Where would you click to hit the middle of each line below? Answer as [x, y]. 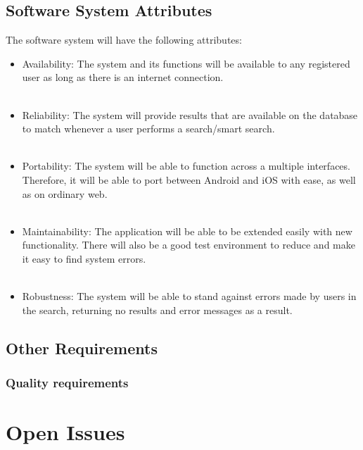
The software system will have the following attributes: [124, 40]
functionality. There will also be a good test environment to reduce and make [189, 245]
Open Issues [65, 432]
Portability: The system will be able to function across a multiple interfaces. [186, 166]
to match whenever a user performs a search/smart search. [148, 129]
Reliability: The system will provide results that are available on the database [190, 114]
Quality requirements [67, 382]
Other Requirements [82, 348]
